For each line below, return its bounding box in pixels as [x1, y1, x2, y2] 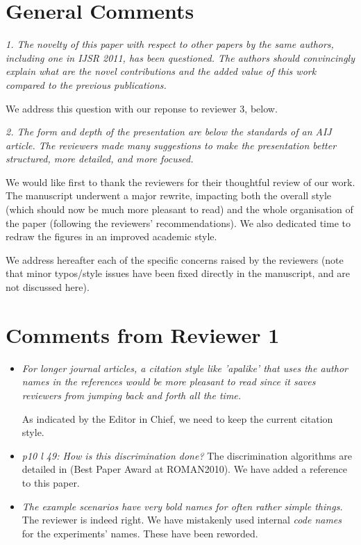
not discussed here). [6, 280, 90, 294]
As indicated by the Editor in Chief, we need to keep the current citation [22, 411, 333, 426]
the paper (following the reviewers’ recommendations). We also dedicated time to [6, 215, 351, 230]
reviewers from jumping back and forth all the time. [22, 387, 242, 402]
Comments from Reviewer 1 [6, 320, 280, 349]
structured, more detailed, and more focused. [6, 151, 194, 166]
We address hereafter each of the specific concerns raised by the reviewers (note [6, 252, 344, 267]
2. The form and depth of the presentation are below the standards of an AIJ [6, 124, 332, 139]
